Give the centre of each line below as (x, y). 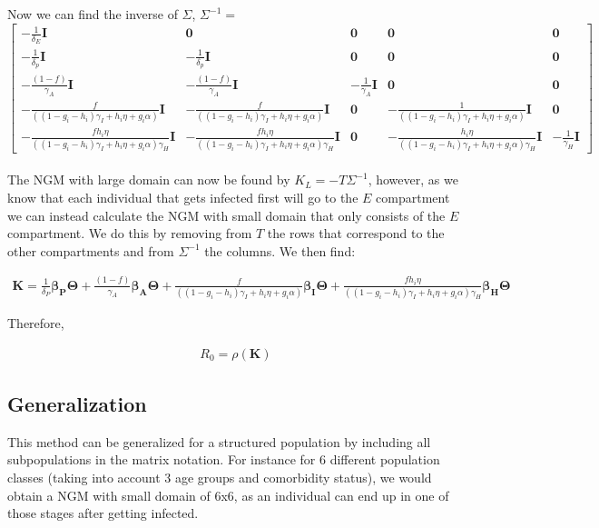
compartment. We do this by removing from (130, 233)
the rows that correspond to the (356, 233)
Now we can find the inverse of (93, 14)
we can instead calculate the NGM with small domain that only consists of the (226, 215)
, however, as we (413, 179)
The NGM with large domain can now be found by (149, 179)
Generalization (77, 404)
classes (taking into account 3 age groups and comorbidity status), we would (220, 478)
